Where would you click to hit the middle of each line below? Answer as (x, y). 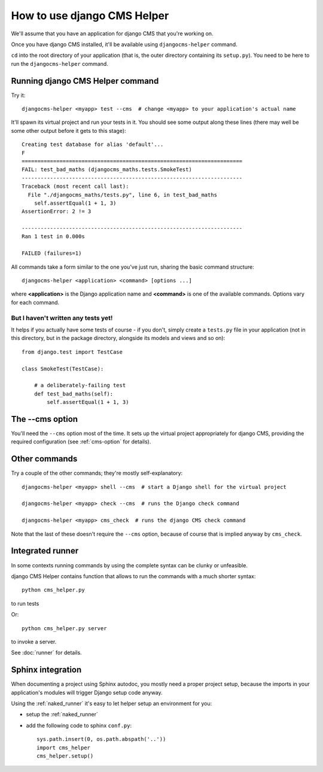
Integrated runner (45, 551)
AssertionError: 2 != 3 (57, 212)
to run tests (25, 603)
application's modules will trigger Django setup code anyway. (87, 692)
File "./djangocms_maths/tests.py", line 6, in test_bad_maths (123, 195)
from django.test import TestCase (72, 352)
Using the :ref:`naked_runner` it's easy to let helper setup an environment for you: (112, 703)
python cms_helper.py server (64, 628)
